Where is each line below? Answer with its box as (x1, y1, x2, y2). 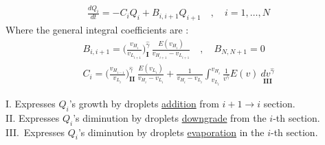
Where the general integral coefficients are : (5, 23, 189, 37)
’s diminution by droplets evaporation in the (78, 124, 265, 139)
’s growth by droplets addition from (69, 96, 219, 110)
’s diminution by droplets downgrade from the (73, 110, 267, 124)
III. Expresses (5, 124, 65, 139)
